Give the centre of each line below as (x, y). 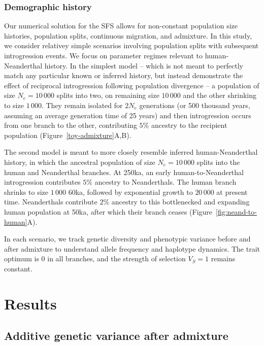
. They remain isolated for (82, 105)
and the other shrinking (220, 95)
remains (223, 258)
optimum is (22, 258)
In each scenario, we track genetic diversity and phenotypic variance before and (127, 239)
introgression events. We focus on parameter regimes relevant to (104, 55)
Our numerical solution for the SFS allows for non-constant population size (121, 26)
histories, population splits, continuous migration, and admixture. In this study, (128, 35)
